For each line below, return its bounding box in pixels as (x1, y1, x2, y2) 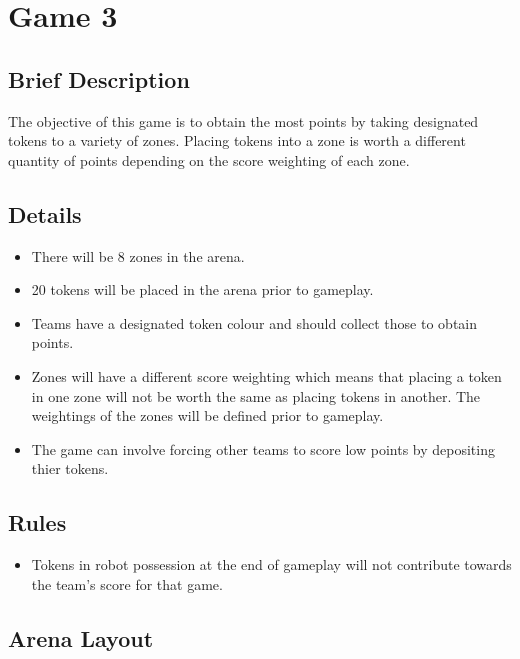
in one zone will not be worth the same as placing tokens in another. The (31, 385, 481, 406)
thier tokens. (31, 458, 109, 479)
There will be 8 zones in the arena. (31, 245, 245, 266)
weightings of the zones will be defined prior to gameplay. (31, 405, 384, 426)
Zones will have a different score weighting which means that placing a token (31, 365, 502, 386)
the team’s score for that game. (31, 573, 223, 594)
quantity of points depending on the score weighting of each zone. (8, 149, 410, 170)
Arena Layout (8, 622, 154, 653)
